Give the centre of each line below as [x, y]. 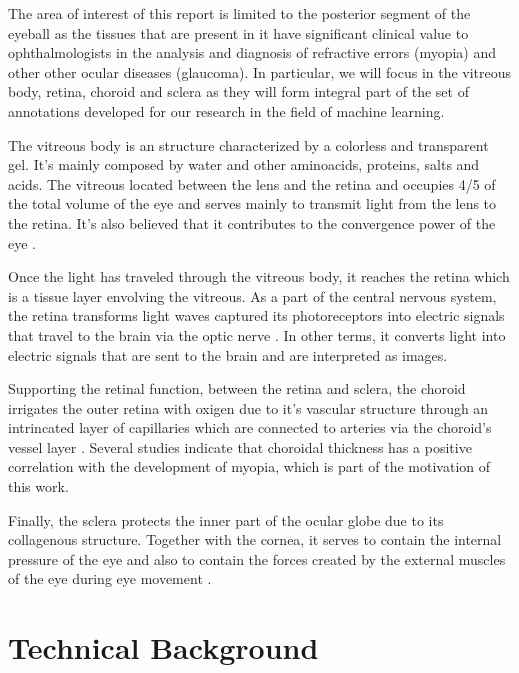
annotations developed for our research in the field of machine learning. [226, 110]
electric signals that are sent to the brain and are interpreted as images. [228, 354]
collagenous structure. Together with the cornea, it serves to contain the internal [255, 539]
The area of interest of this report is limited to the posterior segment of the [239, 13]
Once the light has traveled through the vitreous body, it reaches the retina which [259, 276]
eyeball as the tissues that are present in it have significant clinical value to [238, 32]
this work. [38, 486]
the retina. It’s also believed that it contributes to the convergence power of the [252, 222]
